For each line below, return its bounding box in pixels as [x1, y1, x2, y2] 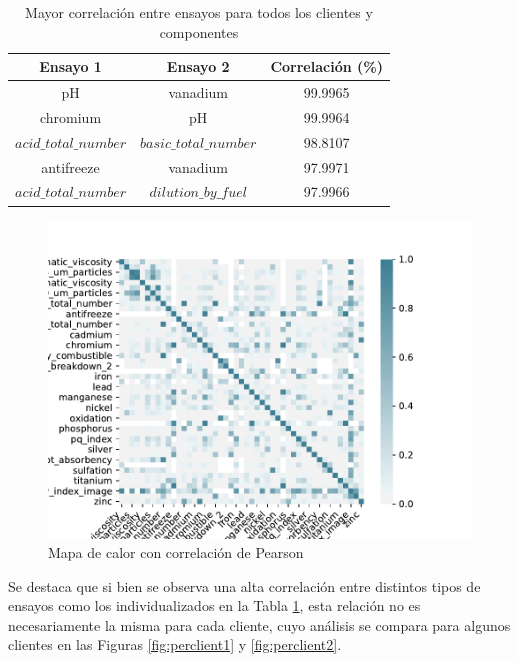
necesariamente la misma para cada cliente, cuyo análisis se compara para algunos [8, 614, 511, 635]
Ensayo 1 [39, 56, 102, 77]
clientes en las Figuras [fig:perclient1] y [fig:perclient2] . [8, 634, 342, 655]
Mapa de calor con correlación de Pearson [48, 542, 304, 563]
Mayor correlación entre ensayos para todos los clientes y [25, 2, 373, 22]
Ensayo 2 [166, 56, 230, 77]
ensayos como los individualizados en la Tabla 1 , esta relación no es [8, 595, 421, 616]
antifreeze [41, 156, 100, 177]
